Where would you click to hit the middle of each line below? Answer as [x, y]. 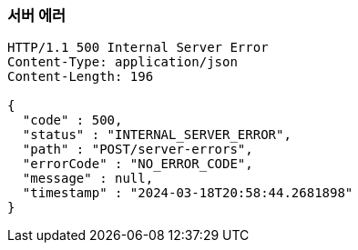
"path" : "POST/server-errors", [138, 150]
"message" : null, [88, 179]
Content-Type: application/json [123, 62]
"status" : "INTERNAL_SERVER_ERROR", [157, 135]
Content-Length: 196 [81, 77]
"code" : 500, [72, 120]
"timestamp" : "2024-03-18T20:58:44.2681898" [188, 193]
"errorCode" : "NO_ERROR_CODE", [138, 164]
